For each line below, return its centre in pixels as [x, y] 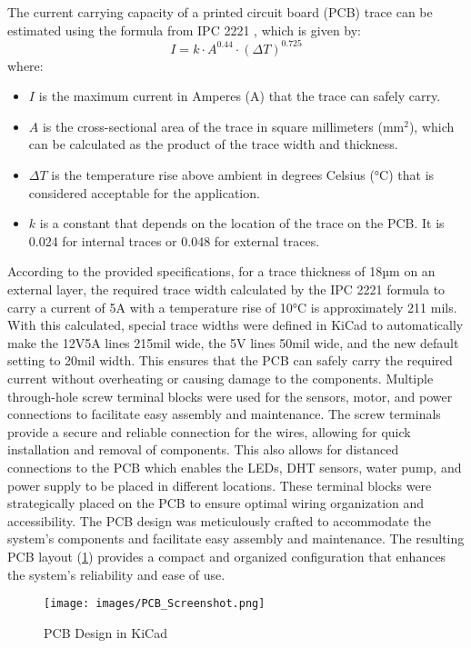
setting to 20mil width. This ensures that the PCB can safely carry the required [230, 360]
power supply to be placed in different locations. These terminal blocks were [220, 485]
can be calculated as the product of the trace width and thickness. [213, 144]
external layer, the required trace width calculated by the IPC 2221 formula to [226, 289]
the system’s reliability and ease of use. [116, 574]
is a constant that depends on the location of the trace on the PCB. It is [242, 223]
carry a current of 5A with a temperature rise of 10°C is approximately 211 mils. [232, 307]
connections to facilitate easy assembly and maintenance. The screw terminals [224, 414]
